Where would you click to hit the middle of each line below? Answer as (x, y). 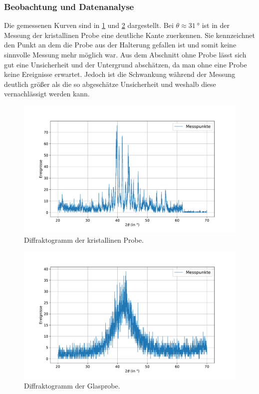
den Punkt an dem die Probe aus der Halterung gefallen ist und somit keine (120, 45)
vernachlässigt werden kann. (47, 94)
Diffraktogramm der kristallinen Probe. (84, 239)
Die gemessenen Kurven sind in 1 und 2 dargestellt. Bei (89, 25)
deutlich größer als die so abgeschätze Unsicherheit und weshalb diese (110, 84)
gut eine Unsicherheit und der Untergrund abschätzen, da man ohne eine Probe (126, 64)
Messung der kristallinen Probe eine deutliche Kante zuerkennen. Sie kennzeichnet (130, 35)
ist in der (216, 25)
